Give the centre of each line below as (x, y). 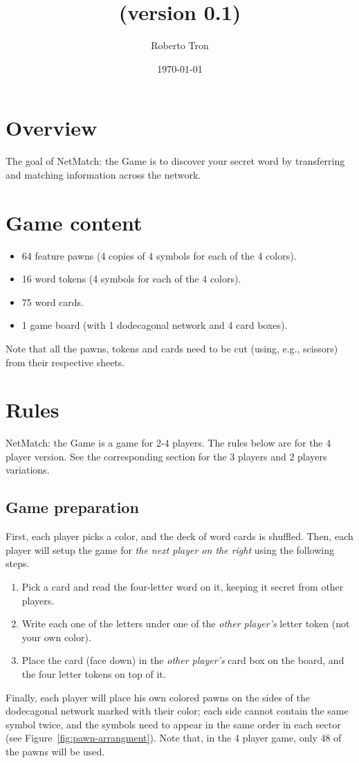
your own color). (56, 637)
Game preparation (72, 507)
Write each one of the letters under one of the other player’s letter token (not (186, 623)
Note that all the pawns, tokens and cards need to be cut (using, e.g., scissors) (172, 348)
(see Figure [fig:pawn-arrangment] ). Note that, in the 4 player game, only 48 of (174, 738)
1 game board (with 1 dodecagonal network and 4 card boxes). (155, 325)
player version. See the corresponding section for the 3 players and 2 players (166, 456)
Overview (52, 128)
